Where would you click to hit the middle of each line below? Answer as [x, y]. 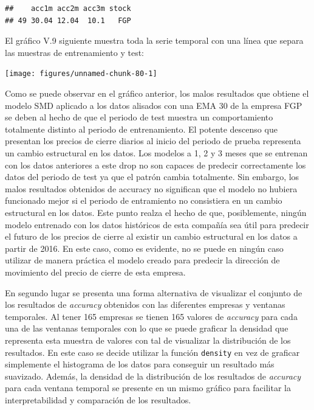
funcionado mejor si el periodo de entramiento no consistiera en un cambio [144, 200]
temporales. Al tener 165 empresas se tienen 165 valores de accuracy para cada [151, 316]
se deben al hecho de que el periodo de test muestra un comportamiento [139, 117]
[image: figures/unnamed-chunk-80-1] [81, 74]
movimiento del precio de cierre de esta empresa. [95, 272]
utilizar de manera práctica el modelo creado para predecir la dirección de [142, 260]
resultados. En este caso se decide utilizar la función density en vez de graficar [152, 352]
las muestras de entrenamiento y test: [75, 52]
